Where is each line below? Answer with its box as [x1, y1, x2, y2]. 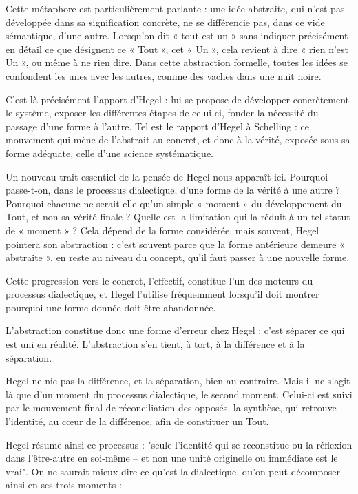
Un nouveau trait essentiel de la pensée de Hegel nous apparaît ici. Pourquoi [6, 169, 328, 183]
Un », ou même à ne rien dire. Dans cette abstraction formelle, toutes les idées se [6, 55, 348, 70]
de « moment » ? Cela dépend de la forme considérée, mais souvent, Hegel [6, 223, 319, 237]
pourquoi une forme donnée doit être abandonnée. [6, 300, 216, 314]
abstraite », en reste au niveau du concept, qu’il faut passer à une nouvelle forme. [6, 250, 350, 265]
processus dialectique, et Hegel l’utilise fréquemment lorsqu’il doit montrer [6, 287, 319, 301]
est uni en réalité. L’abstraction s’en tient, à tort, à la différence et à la [6, 337, 305, 351]
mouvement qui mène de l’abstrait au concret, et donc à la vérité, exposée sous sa [6, 132, 350, 147]
